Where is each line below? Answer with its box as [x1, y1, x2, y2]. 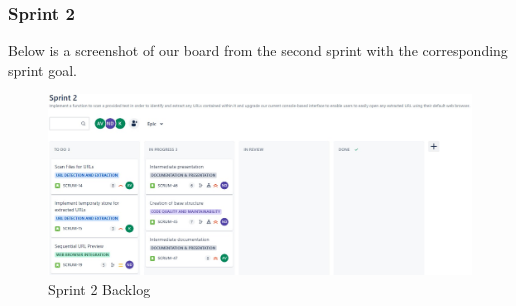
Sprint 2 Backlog [48, 278, 151, 299]
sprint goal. [8, 59, 77, 80]
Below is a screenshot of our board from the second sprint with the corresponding [8, 40, 508, 61]
